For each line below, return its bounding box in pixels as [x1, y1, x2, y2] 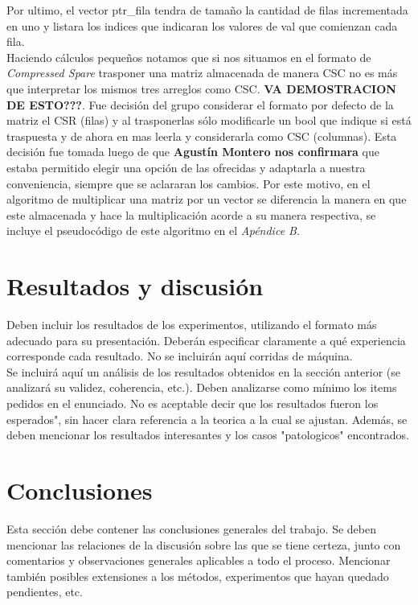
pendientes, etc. [6, 583, 83, 600]
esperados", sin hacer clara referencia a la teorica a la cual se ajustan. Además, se [6, 410, 408, 427]
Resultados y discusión [6, 270, 264, 302]
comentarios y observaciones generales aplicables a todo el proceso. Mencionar [6, 552, 391, 569]
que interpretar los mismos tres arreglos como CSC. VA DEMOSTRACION [6, 80, 396, 97]
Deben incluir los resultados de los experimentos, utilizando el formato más [6, 316, 377, 333]
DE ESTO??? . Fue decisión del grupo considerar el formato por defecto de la [6, 96, 394, 113]
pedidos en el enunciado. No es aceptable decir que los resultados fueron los [6, 395, 379, 411]
